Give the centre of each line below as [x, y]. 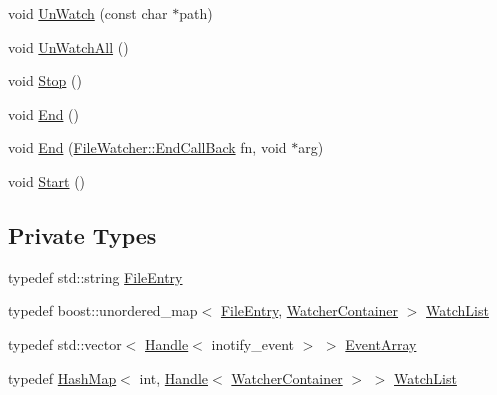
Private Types [82, 234]
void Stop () [45, 80]
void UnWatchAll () [68, 46]
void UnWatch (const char [88, 13]
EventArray [381, 343]
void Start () [47, 180]
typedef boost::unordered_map [103, 310]
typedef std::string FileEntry [95, 276]
